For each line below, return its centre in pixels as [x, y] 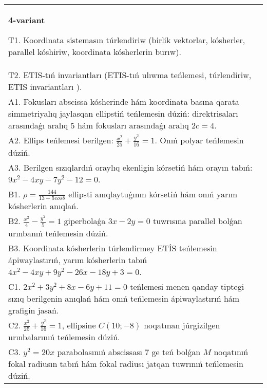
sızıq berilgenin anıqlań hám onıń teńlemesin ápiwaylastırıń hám [124, 298]
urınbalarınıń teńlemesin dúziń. [64, 337]
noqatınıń [231, 352]
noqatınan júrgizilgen [182, 325]
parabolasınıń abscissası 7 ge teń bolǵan [129, 352]
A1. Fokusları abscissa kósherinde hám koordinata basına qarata [124, 101]
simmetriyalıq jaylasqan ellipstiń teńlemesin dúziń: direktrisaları [123, 113]
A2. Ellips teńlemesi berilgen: [61, 140]
